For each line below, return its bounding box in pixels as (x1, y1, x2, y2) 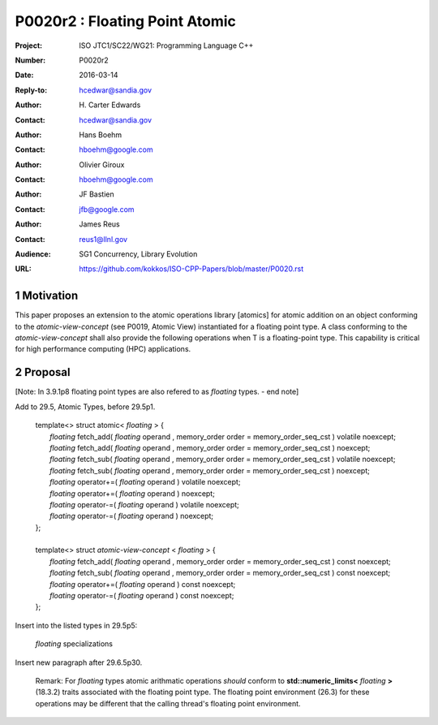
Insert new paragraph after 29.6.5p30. (15, 658, 143, 667)
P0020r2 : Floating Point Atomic (15, 12, 237, 30)
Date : (15, 70, 34, 80)
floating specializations (35, 639, 114, 649)
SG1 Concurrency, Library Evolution (79, 249, 198, 259)
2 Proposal (15, 365, 71, 379)
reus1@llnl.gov (79, 234, 128, 244)
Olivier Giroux (79, 159, 125, 170)
